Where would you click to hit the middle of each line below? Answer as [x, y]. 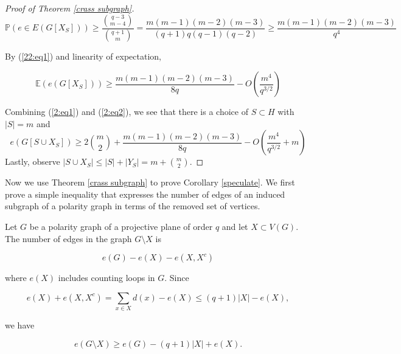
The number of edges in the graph [68, 238]
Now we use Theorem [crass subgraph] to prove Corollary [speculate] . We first [150, 182]
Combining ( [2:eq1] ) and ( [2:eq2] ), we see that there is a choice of [127, 112]
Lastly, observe [33, 161]
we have [20, 325]
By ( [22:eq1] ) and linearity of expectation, [83, 56]
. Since [177, 278]
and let [235, 227]
